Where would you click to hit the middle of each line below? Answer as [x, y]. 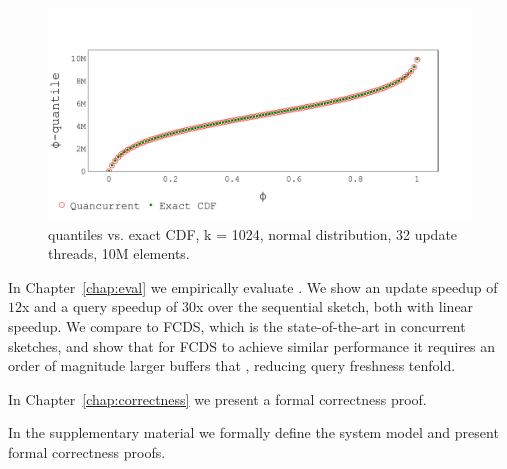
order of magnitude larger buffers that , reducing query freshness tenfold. [232, 365]
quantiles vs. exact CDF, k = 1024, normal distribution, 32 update [253, 233]
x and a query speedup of [100, 306]
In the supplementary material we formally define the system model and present [253, 432]
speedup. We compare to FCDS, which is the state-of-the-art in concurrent [237, 325]
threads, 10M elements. [119, 253]
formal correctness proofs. [87, 451]
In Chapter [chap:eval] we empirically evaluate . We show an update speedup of [253, 286]
